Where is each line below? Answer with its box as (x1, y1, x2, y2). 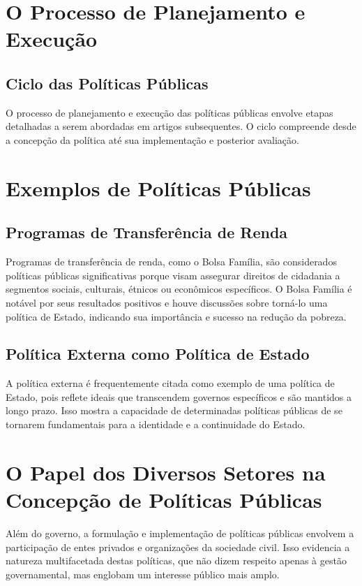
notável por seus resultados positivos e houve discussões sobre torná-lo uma (6, 295, 328, 309)
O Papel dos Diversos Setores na (6, 457, 326, 486)
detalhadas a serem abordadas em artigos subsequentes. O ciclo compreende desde (6, 119, 356, 133)
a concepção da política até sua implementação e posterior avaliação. (6, 132, 299, 147)
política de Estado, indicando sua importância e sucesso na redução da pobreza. (6, 309, 347, 323)
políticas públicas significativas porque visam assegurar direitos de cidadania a (6, 268, 340, 282)
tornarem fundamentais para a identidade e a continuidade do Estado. (6, 417, 306, 432)
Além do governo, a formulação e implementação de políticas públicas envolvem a (6, 525, 354, 540)
